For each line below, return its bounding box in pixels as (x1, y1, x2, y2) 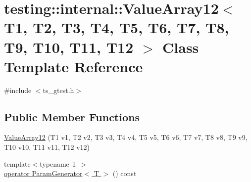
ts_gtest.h (43, 85, 74, 95)
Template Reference (4, 56, 143, 76)
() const (112, 168, 137, 179)
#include (4, 85, 32, 95)
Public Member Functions (4, 109, 140, 124)
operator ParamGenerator (4, 168, 83, 179)
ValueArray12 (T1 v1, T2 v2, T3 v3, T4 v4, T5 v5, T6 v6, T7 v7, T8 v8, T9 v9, (4, 132, 248, 142)
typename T (40, 158, 77, 169)
